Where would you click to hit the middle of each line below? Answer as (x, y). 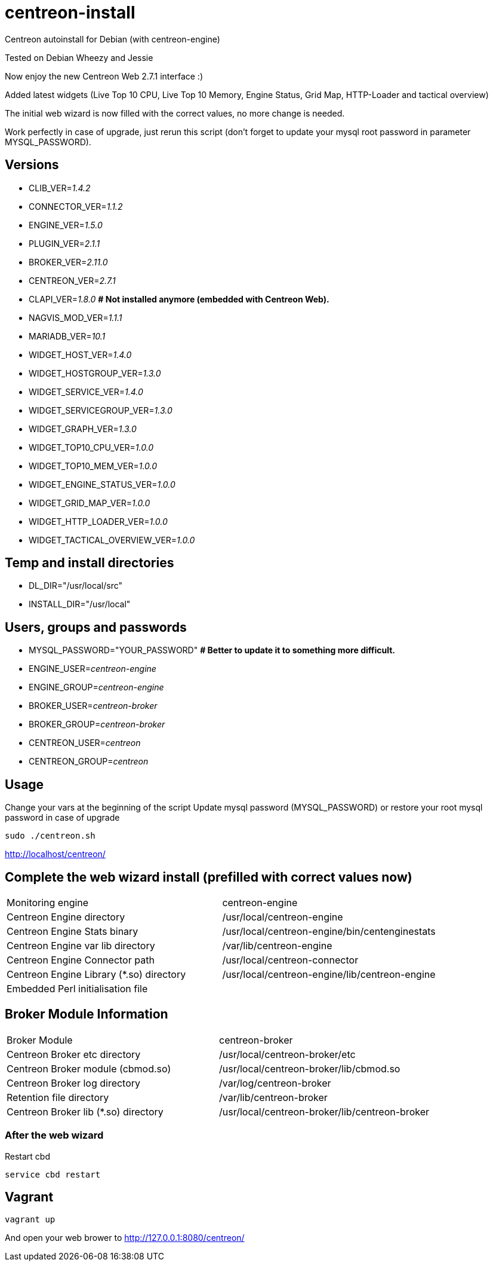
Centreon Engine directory (66, 917)
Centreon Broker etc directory (74, 1054)
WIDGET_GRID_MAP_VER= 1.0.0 (90, 503)
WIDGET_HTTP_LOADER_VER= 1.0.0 (98, 521)
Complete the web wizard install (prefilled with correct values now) (209, 877)
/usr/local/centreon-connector (290, 960)
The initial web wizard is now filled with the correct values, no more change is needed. (175, 113)
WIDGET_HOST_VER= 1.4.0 (80, 354)
